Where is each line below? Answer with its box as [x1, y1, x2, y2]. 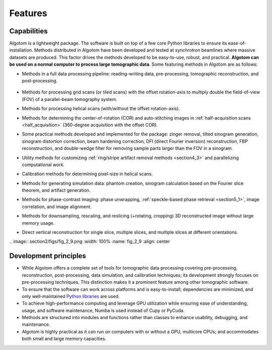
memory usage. [22, 220, 55, 226]
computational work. [22, 162, 65, 168]
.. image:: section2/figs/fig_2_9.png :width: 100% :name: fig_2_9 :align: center [9, 238, 170, 244]
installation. [9, 47, 33, 53]
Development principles [9, 252, 87, 260]
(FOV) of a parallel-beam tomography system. [22, 96, 118, 102]
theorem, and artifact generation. [22, 187, 91, 193]
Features [9, 8, 47, 19]
